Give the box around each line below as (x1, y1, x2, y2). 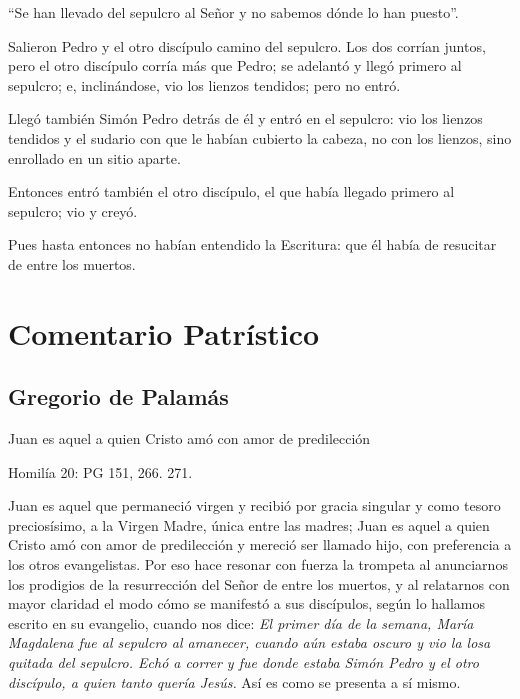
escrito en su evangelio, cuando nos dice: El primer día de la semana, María (8, 612, 474, 633)
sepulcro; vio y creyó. (8, 200, 138, 221)
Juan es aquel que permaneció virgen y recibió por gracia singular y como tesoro (8, 495, 501, 516)
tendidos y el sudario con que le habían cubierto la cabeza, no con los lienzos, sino (8, 127, 512, 148)
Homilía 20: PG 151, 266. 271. (8, 461, 193, 482)
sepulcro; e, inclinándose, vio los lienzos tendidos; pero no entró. (8, 74, 401, 95)
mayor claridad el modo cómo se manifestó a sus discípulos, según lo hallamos (8, 593, 486, 614)
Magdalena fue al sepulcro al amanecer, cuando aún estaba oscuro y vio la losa (8, 632, 491, 653)
